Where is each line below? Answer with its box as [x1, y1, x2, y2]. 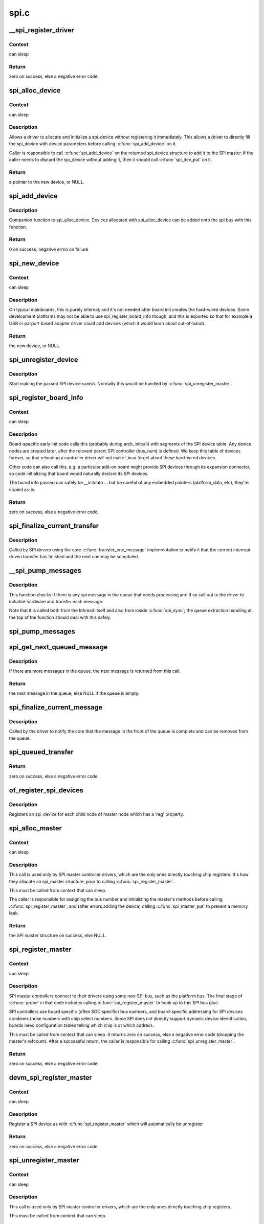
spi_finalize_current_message [9, 703, 103, 711]
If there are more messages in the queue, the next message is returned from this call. [9, 668, 181, 674]
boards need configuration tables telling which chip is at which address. [9, 1022, 154, 1028]
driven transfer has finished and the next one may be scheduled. [9, 554, 139, 560]
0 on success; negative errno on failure [9, 246, 88, 252]
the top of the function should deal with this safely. [9, 614, 111, 620]
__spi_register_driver [9, 26, 74, 34]
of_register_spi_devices [9, 786, 84, 794]
